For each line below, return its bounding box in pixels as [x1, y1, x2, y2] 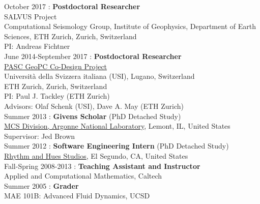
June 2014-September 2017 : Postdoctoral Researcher [4, 50, 182, 61]
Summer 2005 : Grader [4, 180, 79, 191]
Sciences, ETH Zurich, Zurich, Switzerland [4, 31, 137, 41]
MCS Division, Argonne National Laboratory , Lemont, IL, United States [4, 121, 230, 131]
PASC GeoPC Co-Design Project [4, 61, 107, 71]
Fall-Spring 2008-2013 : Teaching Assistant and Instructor [4, 160, 200, 171]
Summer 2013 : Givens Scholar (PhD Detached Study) [4, 110, 181, 121]
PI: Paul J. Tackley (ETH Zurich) [4, 91, 110, 101]
